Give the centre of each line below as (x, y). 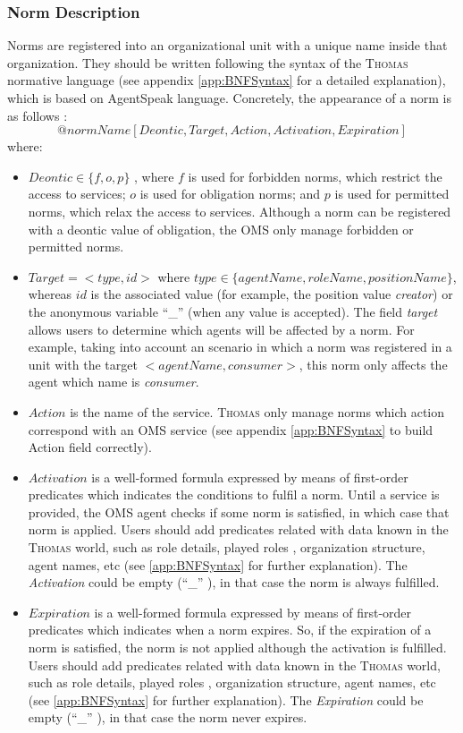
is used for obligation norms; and (230, 194)
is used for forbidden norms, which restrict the (315, 176)
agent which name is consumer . (114, 382)
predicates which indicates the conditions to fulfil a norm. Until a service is (234, 494)
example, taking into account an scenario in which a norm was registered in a (240, 347)
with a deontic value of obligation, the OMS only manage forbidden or (221, 229)
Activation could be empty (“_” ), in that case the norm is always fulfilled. (234, 582)
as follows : (38, 115)
